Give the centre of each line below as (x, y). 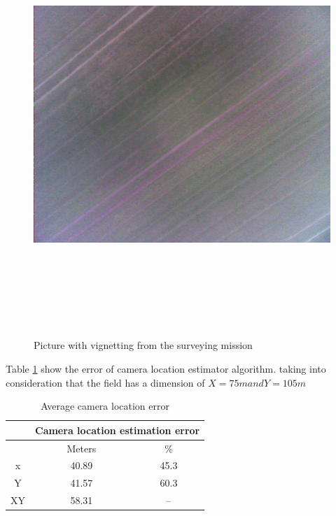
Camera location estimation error (118, 430)
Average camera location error (105, 406)
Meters (82, 448)
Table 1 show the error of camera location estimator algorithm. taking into (166, 368)
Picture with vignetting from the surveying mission (143, 345)
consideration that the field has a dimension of (105, 382)
